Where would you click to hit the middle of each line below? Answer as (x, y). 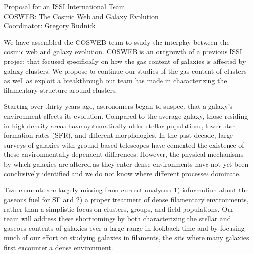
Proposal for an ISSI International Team (65, 6)
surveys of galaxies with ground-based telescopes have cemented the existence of (124, 144)
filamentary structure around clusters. (61, 90)
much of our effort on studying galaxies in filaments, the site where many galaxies (126, 238)
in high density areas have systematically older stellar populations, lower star (120, 125)
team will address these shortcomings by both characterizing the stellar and (117, 218)
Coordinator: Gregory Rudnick (50, 26)
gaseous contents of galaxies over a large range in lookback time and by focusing (124, 228)
